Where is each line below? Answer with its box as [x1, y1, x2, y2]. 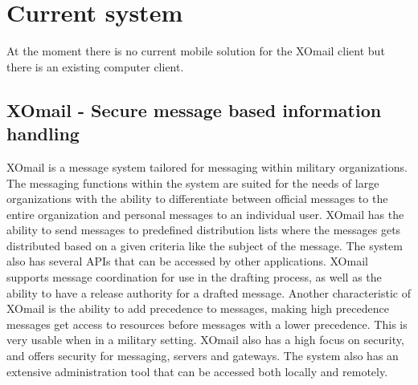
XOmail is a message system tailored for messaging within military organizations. [6, 158, 408, 175]
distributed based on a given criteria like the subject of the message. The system [6, 237, 403, 253]
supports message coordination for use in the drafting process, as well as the [6, 269, 382, 286]
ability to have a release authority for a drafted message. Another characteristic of [6, 284, 412, 301]
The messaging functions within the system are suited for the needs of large [6, 174, 379, 191]
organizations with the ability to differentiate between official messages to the [6, 190, 388, 207]
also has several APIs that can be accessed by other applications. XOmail [6, 253, 368, 269]
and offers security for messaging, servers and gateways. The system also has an [6, 347, 399, 364]
